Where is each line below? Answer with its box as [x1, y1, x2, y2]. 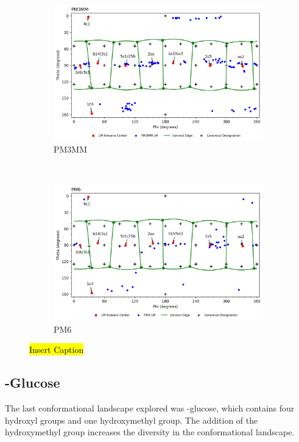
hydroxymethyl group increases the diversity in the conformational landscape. [5, 426, 295, 438]
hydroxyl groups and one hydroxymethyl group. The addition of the [5, 413, 258, 426]
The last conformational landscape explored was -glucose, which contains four [5, 402, 295, 415]
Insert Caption [29, 343, 84, 356]
